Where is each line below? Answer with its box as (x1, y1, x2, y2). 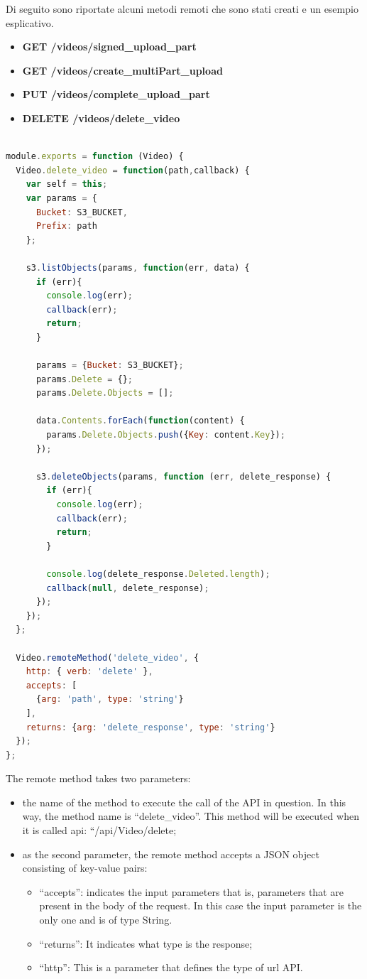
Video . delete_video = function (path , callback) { (16, 165, 250, 175)
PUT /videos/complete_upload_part (22, 87, 210, 102)
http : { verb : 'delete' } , (26, 666, 153, 677)
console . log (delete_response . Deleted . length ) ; (46, 568, 270, 579)
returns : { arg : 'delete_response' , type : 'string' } (26, 722, 275, 732)
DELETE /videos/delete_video (22, 110, 180, 125)
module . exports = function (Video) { (6, 151, 184, 162)
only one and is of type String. (39, 912, 172, 927)
